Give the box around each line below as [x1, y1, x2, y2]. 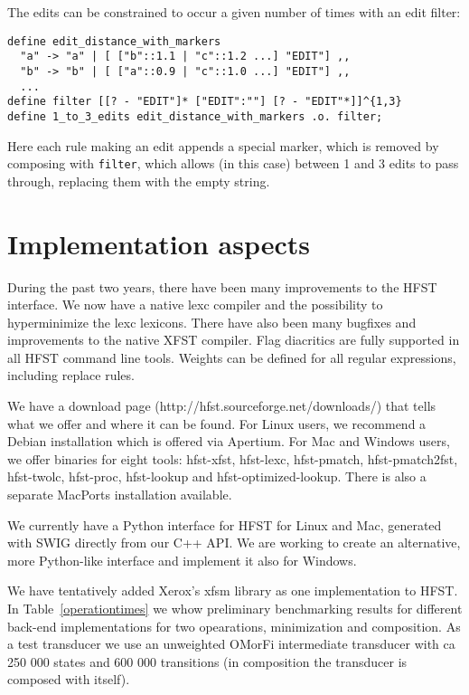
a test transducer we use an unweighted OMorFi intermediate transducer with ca [7, 634, 455, 653]
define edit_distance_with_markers [7, 34, 221, 48]
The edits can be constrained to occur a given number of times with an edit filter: [7, 3, 461, 21]
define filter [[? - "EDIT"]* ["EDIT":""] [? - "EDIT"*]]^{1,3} [7, 95, 402, 109]
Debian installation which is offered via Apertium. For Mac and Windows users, [7, 432, 450, 451]
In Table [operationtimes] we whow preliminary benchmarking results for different [7, 599, 463, 617]
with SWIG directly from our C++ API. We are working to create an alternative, [7, 533, 461, 552]
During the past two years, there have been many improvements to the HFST [7, 277, 437, 296]
